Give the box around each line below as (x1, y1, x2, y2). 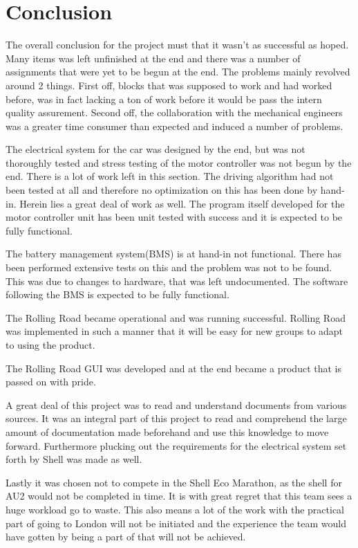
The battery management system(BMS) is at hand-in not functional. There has (6, 246, 341, 261)
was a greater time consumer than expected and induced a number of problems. (6, 118, 343, 133)
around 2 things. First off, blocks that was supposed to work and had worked (6, 77, 332, 92)
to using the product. (6, 338, 95, 351)
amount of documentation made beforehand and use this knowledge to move (6, 424, 329, 439)
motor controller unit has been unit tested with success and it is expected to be (6, 210, 343, 224)
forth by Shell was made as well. (6, 452, 142, 466)
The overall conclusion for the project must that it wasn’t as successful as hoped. (6, 37, 349, 52)
